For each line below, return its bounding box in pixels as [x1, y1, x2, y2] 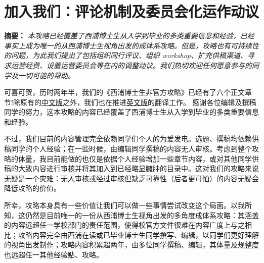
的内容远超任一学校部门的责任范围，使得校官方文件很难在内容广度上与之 [4, 220, 245, 230]
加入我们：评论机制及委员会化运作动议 [4, 1, 259, 22]
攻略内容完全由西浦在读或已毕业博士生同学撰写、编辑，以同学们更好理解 [18, 229, 259, 240]
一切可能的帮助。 [18, 70, 75, 80]
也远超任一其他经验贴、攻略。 [4, 249, 103, 259]
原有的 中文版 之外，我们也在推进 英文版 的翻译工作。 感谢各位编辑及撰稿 [20, 96, 256, 107]
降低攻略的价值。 [4, 183, 61, 193]
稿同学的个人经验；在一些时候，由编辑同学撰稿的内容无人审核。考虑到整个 [4, 143, 252, 154]
